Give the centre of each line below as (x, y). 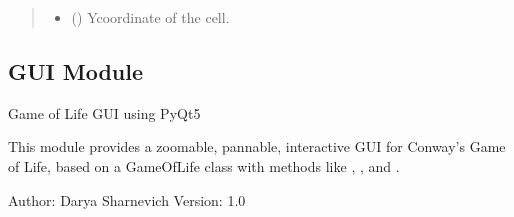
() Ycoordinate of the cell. (150, 17)
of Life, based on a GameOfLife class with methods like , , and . (204, 165)
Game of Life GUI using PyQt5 (104, 112)
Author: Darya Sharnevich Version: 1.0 (127, 199)
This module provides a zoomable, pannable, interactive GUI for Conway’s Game (257, 146)
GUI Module (76, 70)
